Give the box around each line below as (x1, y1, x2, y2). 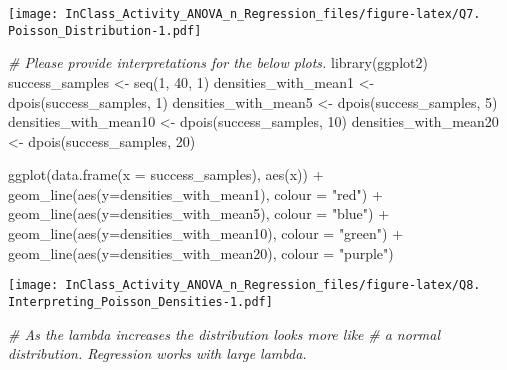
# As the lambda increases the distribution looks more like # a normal (8, 323, 440, 344)
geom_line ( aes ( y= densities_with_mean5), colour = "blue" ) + (8, 203, 390, 224)
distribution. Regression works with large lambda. (8, 343, 307, 364)
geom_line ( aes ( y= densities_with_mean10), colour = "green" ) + (8, 223, 404, 244)
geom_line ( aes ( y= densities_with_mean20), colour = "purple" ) (8, 242, 394, 263)
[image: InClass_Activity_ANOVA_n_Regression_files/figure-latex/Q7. (8, 7, 481, 21)
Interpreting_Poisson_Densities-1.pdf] (8, 294, 273, 309)
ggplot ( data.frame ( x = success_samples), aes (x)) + (8, 164, 324, 185)
